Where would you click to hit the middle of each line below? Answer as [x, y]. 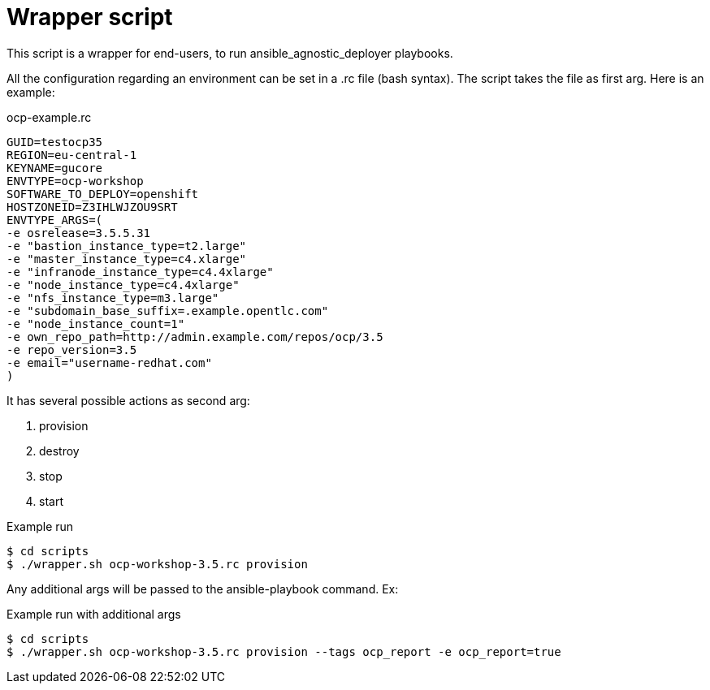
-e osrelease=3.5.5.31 [79, 233]
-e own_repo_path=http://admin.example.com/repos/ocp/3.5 [195, 336]
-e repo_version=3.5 [72, 349]
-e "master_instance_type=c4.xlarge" [127, 259]
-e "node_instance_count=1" [96, 323]
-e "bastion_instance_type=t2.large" [127, 246]
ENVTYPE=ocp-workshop [75, 181]
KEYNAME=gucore [55, 168]
